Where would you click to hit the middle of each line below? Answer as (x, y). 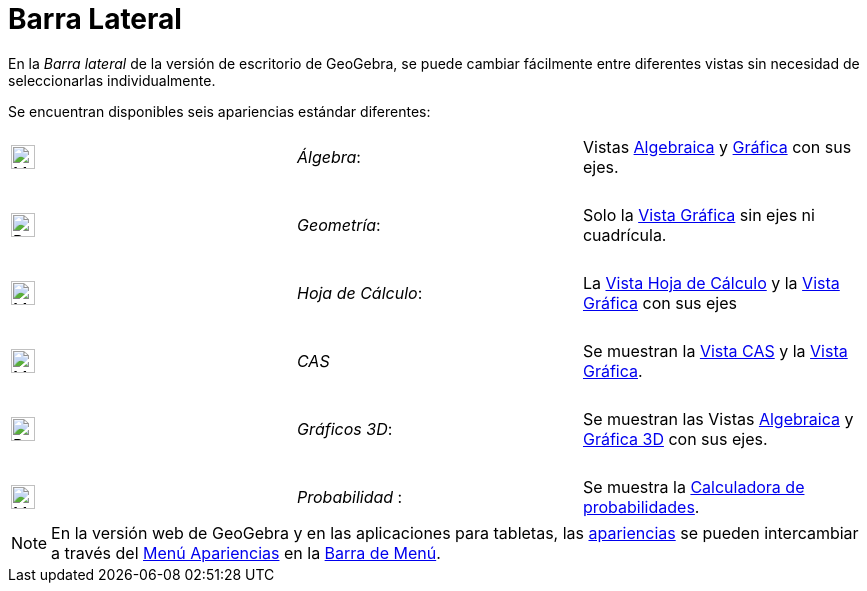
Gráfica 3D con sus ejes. (675, 438)
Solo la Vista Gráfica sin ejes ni (698, 214)
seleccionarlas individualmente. (112, 80)
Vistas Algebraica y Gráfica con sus (717, 146)
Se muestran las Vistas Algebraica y (718, 418)
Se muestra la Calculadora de (693, 486)
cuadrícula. (624, 234)
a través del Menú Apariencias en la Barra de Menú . (246, 552)
